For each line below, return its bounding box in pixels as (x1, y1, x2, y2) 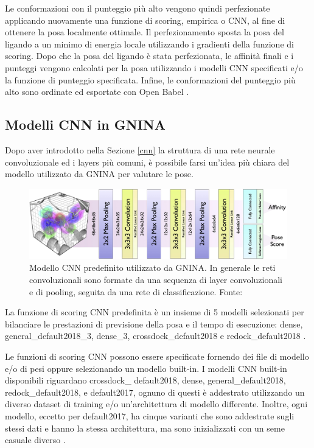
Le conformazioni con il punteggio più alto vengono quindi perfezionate (5, 2, 270, 14)
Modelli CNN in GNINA (5, 115, 166, 134)
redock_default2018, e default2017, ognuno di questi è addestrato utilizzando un (5, 385, 305, 398)
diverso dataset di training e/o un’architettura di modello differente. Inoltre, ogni (5, 397, 308, 410)
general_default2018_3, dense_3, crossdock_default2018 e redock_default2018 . (5, 329, 306, 342)
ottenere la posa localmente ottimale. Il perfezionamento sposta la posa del (5, 26, 284, 38)
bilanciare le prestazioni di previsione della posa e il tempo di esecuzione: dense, (5, 317, 303, 330)
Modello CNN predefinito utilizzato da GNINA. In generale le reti (29, 261, 276, 274)
